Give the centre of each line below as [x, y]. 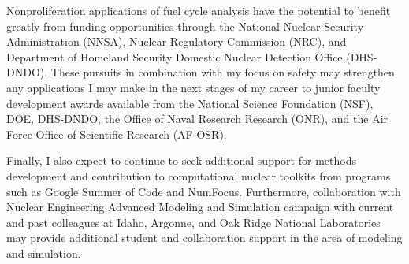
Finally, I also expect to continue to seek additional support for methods [181, 160]
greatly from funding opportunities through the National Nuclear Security [185, 26]
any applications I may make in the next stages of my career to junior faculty [193, 87]
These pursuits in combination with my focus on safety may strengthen [223, 72]
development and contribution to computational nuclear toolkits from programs [199, 175]
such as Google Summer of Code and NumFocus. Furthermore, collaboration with [204, 191]
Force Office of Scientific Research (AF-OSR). [117, 134]
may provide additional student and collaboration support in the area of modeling [204, 238]
